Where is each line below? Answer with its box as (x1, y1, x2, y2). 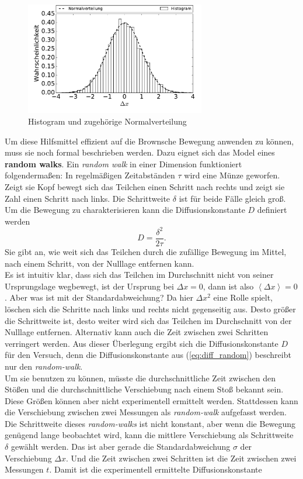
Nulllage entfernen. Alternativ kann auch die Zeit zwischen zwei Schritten (5, 326, 269, 338)
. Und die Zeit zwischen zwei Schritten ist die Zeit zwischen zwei (65, 452, 297, 464)
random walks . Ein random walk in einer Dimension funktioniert (5, 157, 242, 170)
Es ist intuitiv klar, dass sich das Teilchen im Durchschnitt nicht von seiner (5, 268, 274, 281)
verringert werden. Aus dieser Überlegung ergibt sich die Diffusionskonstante (5, 337, 278, 349)
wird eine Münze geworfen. (184, 169, 280, 181)
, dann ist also (203, 280, 254, 292)
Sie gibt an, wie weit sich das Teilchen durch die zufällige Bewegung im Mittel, (5, 245, 287, 257)
